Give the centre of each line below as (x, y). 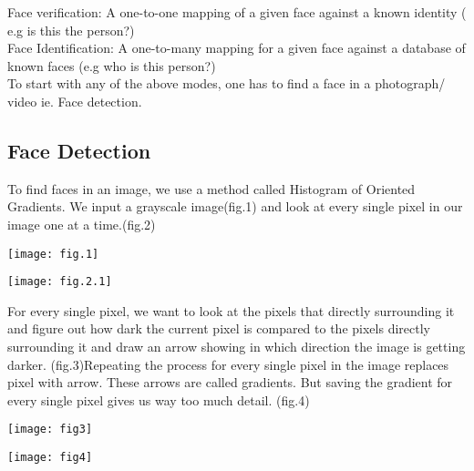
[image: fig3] (50, 430)
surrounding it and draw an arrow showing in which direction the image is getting (237, 347)
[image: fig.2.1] (60, 282)
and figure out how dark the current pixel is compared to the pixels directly (219, 328)
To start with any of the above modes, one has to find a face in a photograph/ (227, 83)
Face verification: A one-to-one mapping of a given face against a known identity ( (237, 12)
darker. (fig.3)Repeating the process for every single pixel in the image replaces (228, 364)
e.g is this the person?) (71, 30)
